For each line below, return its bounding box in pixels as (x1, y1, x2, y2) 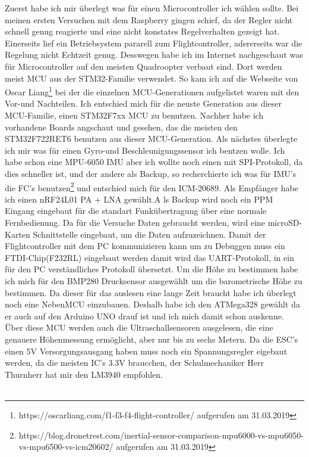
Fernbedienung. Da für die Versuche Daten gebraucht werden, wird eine (5, 216, 266, 228)
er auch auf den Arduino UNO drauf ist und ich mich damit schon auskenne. (5, 309, 284, 322)
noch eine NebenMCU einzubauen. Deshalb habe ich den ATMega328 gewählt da (5, 298, 300, 310)
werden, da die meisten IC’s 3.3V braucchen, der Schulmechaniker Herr (5, 356, 264, 369)
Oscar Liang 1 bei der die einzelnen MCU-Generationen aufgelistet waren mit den (5, 84, 299, 98)
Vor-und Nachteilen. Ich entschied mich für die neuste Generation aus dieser (5, 97, 282, 110)
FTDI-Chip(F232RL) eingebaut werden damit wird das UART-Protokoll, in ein (5, 251, 294, 263)
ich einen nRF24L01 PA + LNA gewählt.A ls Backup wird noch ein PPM (5, 192, 273, 205)
